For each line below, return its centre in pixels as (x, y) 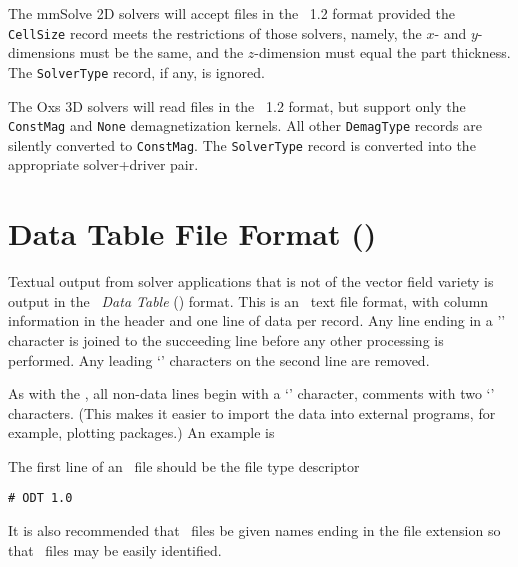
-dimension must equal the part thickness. (382, 52)
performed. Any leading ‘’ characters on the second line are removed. (219, 359)
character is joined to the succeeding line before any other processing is (226, 339)
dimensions (42, 52)
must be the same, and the (161, 52)
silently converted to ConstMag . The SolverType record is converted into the (242, 144)
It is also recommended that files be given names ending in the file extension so (254, 530)
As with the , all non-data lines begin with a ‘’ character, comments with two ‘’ (251, 393)
